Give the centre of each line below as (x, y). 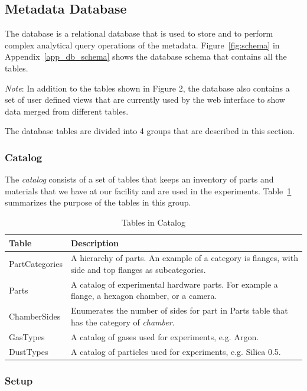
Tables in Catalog (153, 222)
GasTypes (27, 336)
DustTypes (29, 351)
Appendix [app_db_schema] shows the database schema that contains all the (146, 56)
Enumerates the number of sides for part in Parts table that (179, 310)
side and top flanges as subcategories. (138, 269)
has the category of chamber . (123, 322)
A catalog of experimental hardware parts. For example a (174, 284)
